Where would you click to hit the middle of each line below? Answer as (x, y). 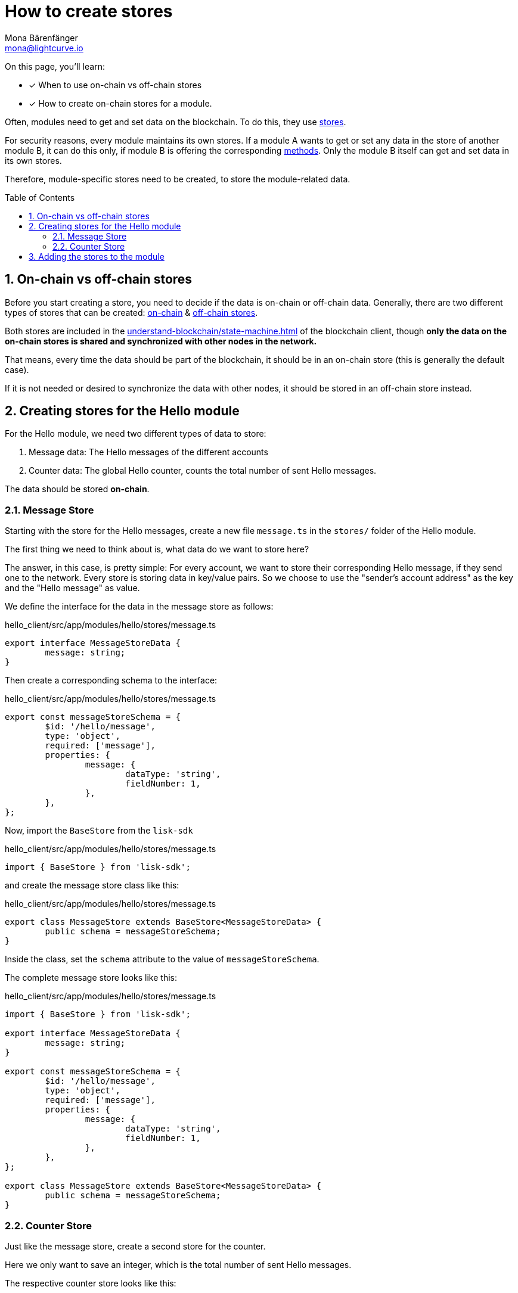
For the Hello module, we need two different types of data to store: (136, 434)
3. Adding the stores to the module (97, 256)
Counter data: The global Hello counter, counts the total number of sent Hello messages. (203, 471)
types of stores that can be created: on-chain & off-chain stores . (131, 312)
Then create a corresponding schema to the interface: (111, 680)
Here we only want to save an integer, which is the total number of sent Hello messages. (178, 1264)
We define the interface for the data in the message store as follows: (139, 607)
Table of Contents (40, 197)
